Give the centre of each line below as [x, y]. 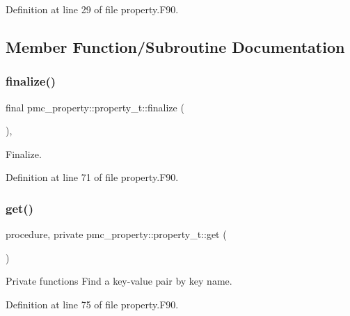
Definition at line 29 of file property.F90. [92, 9]
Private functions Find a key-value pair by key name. [119, 281]
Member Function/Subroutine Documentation [175, 46]
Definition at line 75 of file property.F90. [92, 304]
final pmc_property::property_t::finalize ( [95, 107]
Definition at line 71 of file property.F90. [92, 177]
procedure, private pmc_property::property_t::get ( [116, 234]
